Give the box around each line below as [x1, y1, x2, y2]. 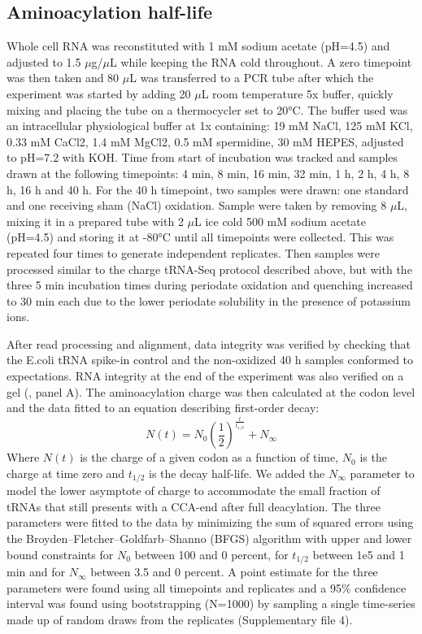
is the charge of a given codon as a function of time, [80, 449, 339, 466]
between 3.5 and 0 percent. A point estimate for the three [90, 563, 378, 580]
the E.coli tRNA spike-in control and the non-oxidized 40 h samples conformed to [7, 351, 414, 368]
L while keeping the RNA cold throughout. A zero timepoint [110, 53, 412, 70]
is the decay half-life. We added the [149, 464, 325, 481]
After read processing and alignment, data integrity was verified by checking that [7, 335, 411, 352]
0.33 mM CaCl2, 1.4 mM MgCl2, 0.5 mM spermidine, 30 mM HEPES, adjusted [7, 132, 404, 150]
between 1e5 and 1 [312, 545, 405, 562]
